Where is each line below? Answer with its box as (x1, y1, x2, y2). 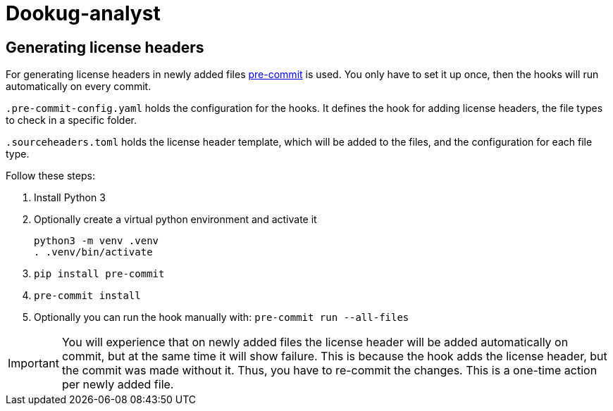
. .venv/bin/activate (34, 246, 153, 258)
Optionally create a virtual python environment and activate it (34, 213, 317, 226)
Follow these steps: (6, 170, 95, 182)
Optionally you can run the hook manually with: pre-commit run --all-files (34, 311, 409, 324)
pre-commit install (34, 290, 141, 302)
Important (8, 356, 59, 371)
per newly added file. (61, 377, 174, 392)
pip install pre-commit (34, 268, 165, 280)
